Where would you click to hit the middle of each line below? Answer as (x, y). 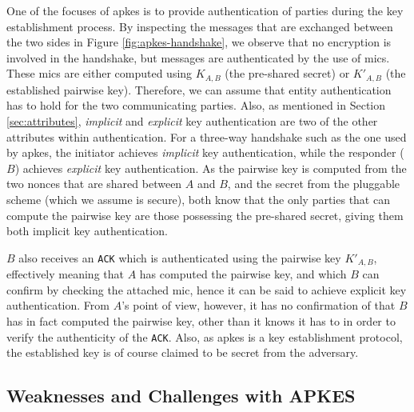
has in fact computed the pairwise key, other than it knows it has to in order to (201, 321)
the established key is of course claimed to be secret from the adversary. (183, 352)
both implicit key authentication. (87, 231)
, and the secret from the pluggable (314, 184)
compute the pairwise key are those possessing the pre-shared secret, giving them (205, 215)
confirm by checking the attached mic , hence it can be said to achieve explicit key (207, 289)
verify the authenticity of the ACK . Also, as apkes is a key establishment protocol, (205, 336)
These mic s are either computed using (100, 73)
